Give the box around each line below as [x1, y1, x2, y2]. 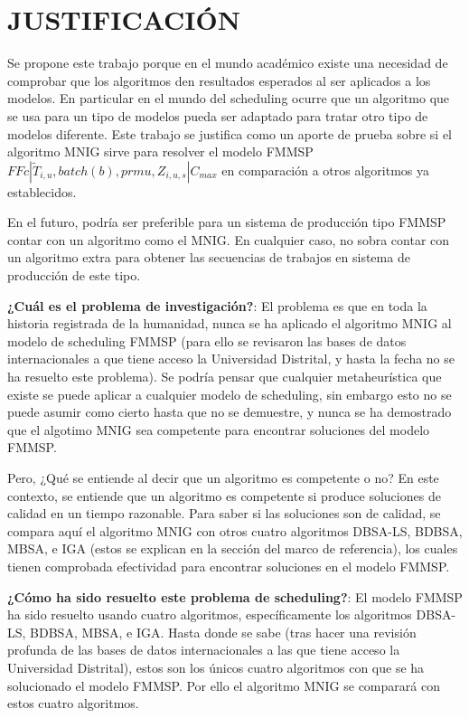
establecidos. [7, 182, 77, 201]
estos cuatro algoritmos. [7, 694, 139, 713]
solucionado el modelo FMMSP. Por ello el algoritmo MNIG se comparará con [7, 675, 440, 694]
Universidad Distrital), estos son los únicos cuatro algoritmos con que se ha [7, 657, 425, 676]
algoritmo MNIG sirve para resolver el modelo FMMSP [7, 142, 314, 161]
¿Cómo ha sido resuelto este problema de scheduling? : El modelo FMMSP [7, 587, 463, 606]
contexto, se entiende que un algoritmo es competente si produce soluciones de [7, 486, 441, 505]
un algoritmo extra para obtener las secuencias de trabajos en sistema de [7, 248, 410, 267]
